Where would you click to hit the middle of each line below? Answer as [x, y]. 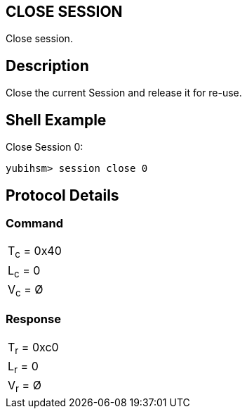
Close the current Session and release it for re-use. [124, 93]
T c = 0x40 [35, 252]
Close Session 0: [45, 147]
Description [47, 65]
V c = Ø [26, 290]
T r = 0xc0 [33, 348]
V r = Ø [25, 387]
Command [34, 223]
